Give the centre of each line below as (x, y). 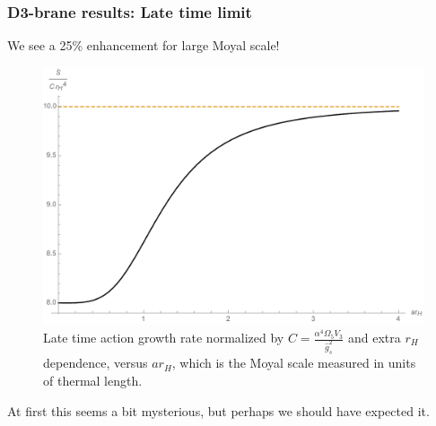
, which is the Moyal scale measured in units (294, 363)
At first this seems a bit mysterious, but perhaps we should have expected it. (218, 410)
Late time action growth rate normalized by (164, 338)
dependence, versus (96, 363)
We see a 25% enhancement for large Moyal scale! (144, 45)
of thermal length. (93, 381)
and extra (374, 338)
